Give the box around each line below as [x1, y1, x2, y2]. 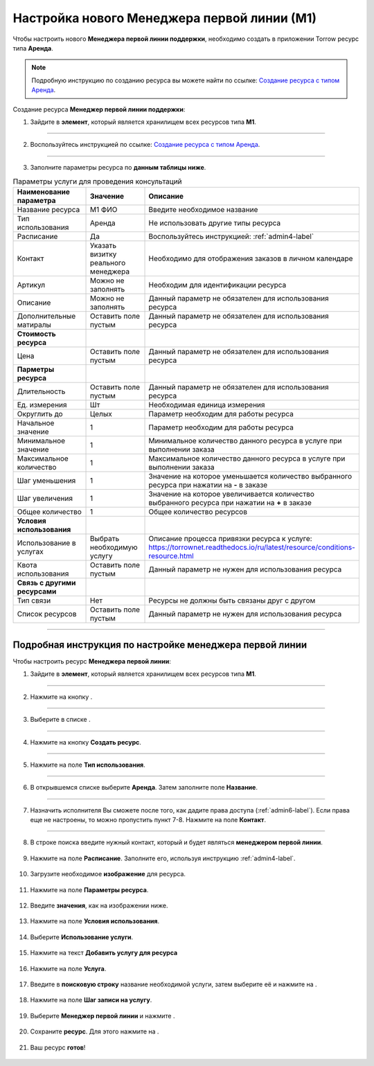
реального [90, 258, 126, 268]
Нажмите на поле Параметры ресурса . [30, 885, 149, 894]
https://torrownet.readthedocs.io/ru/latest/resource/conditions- [148, 542, 356, 552]
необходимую [90, 542, 138, 552]
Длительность [17, 387, 66, 396]
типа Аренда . [12, 44, 53, 52]
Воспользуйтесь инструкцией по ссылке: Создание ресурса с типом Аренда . [30, 141, 260, 149]
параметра [17, 196, 56, 206]
